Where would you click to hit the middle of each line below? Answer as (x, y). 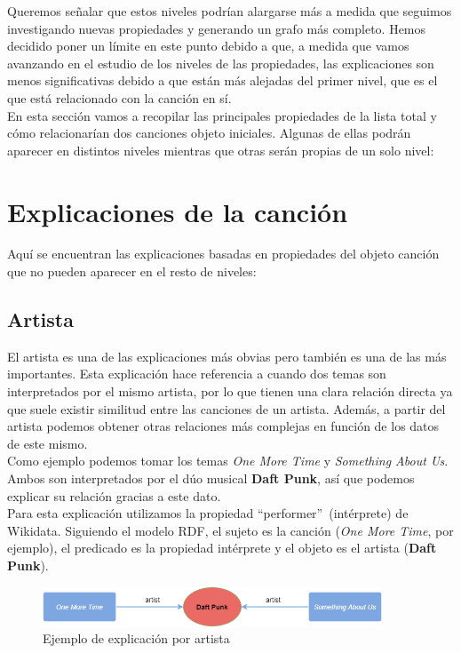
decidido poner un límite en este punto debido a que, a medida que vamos (208, 46)
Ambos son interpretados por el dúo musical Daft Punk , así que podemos (211, 478)
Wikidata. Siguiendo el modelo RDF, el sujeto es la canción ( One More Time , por (230, 530)
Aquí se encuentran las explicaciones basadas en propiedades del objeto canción (223, 254)
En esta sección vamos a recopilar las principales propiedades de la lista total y (222, 115)
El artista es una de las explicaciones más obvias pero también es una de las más (227, 356)
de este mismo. (48, 443)
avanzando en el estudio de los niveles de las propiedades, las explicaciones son (221, 63)
